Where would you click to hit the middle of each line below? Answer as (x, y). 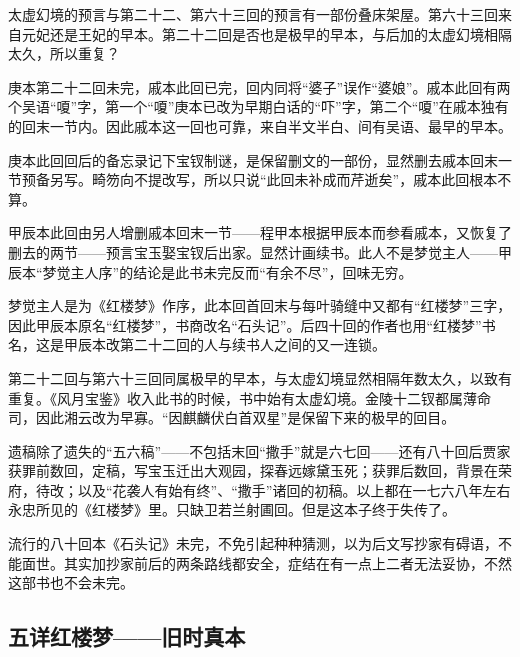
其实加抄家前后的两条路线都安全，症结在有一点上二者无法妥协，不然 (287, 562)
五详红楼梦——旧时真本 (127, 636)
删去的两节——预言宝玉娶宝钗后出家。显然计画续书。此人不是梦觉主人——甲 (260, 251)
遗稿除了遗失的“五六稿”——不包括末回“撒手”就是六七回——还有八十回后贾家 (259, 450)
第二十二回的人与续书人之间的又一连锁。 (252, 344)
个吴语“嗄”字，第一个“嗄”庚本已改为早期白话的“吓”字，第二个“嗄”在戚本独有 (258, 106)
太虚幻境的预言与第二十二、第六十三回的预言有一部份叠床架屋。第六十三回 (253, 14)
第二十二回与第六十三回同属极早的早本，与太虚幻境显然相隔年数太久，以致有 (260, 377)
